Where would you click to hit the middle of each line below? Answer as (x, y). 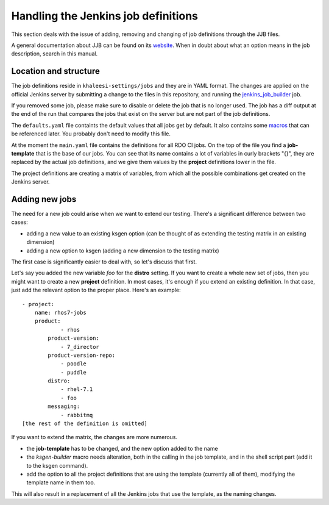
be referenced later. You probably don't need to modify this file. (91, 134)
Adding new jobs (44, 199)
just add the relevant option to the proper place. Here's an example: (96, 290)
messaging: (64, 407)
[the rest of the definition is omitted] (85, 424)
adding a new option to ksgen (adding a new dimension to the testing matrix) (123, 251)
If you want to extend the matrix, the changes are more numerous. (94, 437)
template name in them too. (61, 482)
